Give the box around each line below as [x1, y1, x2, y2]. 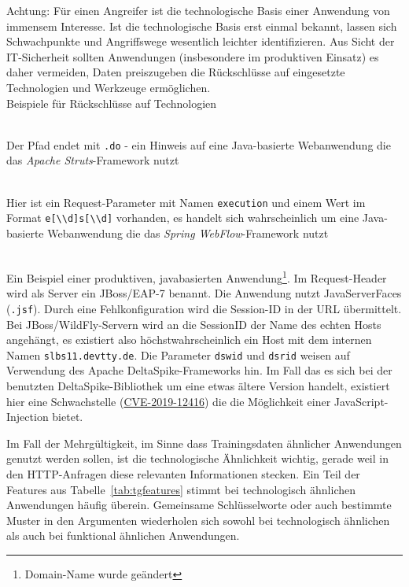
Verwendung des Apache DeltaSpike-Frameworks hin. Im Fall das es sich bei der [6, 362, 392, 378]
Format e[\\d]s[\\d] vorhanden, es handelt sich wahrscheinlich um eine [6, 209, 359, 226]
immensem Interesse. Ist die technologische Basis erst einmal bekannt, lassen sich [6, 17, 397, 34]
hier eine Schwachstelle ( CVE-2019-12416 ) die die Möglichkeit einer [6, 393, 331, 409]
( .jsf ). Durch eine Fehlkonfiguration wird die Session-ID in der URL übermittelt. [6, 300, 402, 316]
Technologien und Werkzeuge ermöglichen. [6, 79, 211, 95]
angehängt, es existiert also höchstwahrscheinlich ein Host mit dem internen [6, 331, 372, 348]
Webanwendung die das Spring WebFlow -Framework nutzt [47, 224, 329, 241]
